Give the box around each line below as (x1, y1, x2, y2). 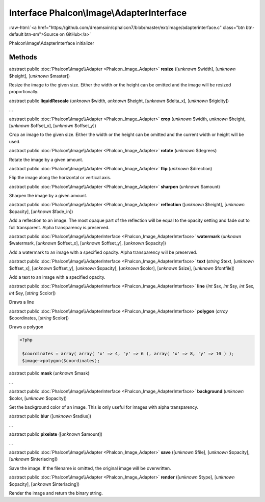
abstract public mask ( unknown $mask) (9, 370, 90, 376)
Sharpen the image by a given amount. (9, 193, 88, 199)
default (9, 31, 24, 37)
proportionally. (9, 89, 39, 95)
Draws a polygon (9, 324, 44, 330)
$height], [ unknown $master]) (9, 73, 70, 79)
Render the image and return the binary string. (9, 490, 103, 496)
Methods (9, 53, 37, 61)
